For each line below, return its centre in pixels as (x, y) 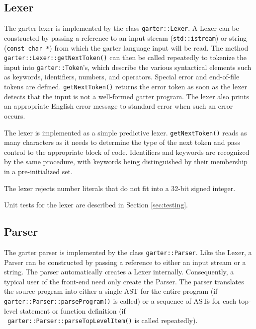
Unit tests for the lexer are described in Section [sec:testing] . (96, 205)
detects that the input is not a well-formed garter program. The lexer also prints (127, 96)
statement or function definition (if (73, 310)
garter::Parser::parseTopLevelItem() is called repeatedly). (103, 320)
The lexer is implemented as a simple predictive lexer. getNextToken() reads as (126, 132)
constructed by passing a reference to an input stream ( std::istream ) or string (126, 37)
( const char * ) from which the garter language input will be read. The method (126, 47)
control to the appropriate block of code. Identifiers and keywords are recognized (127, 152)
